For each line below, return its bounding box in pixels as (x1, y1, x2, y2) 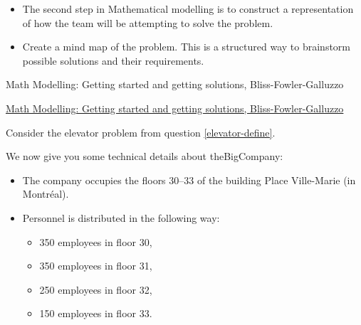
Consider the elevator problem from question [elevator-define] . (6, 124, 276, 139)
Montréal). (22, 186, 69, 201)
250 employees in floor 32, (39, 282, 152, 297)
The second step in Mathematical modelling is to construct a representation (22, 1, 354, 16)
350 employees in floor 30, (39, 234, 152, 249)
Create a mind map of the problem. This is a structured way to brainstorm (22, 39, 350, 54)
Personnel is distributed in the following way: (22, 210, 220, 225)
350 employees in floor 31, (39, 258, 152, 273)
